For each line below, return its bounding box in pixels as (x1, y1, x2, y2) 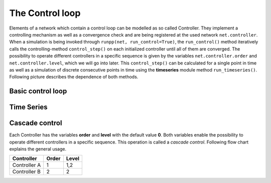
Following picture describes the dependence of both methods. (9, 74, 139, 80)
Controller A (12, 161, 41, 168)
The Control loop (9, 7, 81, 18)
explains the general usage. (9, 146, 67, 152)
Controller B (12, 168, 41, 175)
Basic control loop (9, 87, 67, 95)
